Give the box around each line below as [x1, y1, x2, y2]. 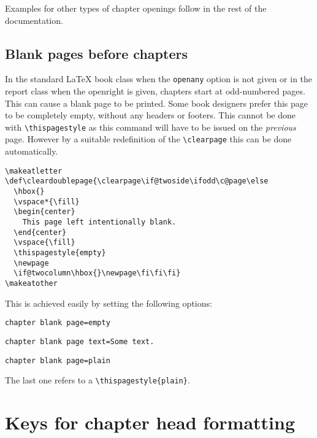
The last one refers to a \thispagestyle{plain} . [5, 374, 190, 386]
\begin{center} [13, 207, 75, 217]
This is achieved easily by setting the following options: [5, 296, 212, 309]
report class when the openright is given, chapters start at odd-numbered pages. [5, 85, 305, 98]
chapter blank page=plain [5, 356, 110, 365]
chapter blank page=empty [5, 318, 110, 328]
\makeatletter [5, 166, 63, 175]
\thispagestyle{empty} [13, 248, 106, 257]
